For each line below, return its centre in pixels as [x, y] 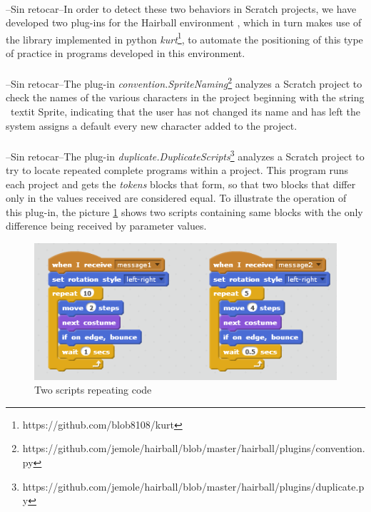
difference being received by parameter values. [106, 226]
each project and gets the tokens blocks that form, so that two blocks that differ [181, 184]
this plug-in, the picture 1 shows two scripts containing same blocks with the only [184, 211]
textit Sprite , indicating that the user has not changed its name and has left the [185, 112]
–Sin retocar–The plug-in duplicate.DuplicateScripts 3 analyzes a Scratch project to [185, 155]
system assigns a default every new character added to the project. [152, 125]
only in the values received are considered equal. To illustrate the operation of [176, 198]
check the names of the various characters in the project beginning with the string [185, 97]
